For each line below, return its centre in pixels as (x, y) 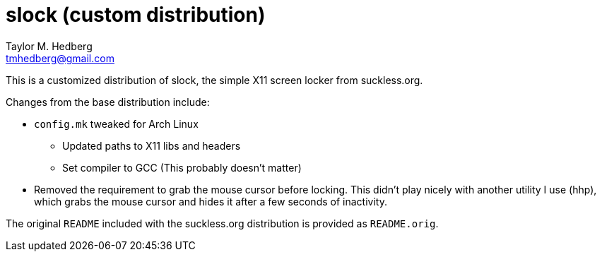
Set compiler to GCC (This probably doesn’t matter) (182, 167)
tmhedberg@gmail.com (60, 58)
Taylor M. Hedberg (49, 46)
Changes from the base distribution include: (108, 102)
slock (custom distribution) (136, 15)
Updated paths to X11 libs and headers (152, 145)
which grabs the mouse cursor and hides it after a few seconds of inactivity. (211, 201)
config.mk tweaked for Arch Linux (116, 124)
